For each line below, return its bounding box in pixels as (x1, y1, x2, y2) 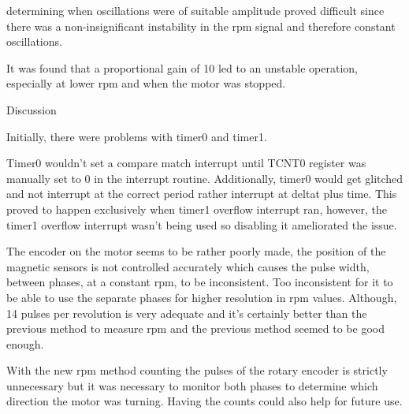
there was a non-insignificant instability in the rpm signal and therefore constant (6, 17, 396, 34)
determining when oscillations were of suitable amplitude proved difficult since (6, 2, 385, 18)
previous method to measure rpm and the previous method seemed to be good (6, 320, 385, 337)
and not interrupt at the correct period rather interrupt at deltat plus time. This (6, 185, 397, 202)
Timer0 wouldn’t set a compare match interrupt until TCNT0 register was (6, 155, 366, 171)
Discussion (6, 101, 57, 117)
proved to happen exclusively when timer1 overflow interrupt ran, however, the (6, 200, 387, 217)
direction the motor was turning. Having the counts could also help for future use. (6, 393, 403, 409)
